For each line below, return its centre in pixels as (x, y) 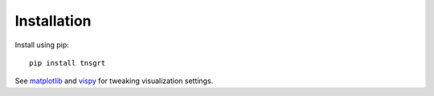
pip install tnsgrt (68, 63)
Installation (53, 21)
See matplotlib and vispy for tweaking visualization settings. (114, 81)
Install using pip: (42, 45)
